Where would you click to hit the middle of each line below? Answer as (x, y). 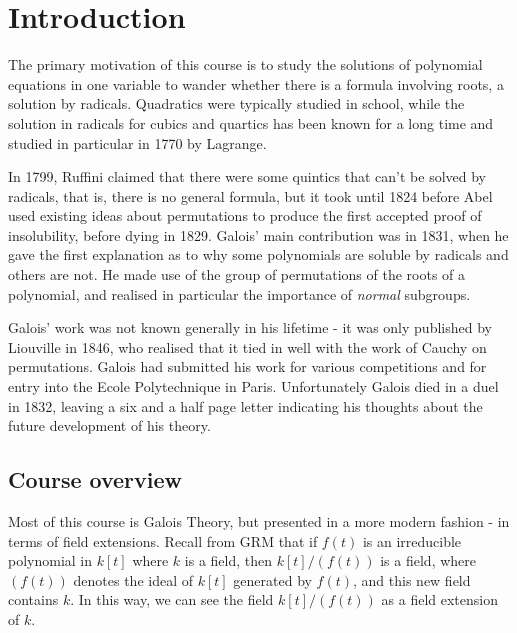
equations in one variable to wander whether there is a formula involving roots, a (256, 83)
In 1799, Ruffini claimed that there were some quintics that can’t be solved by (247, 176)
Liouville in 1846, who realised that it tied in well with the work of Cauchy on (247, 346)
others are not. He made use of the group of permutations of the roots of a (237, 274)
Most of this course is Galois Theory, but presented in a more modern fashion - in (259, 521)
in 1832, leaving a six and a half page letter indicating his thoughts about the (245, 405)
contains (33, 599)
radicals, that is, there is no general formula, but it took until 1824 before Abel (250, 195)
